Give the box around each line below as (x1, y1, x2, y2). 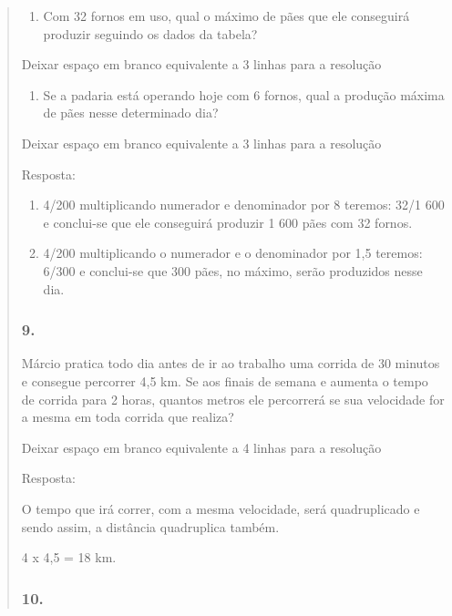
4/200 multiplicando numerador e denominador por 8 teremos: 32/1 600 (43, 195, 445, 214)
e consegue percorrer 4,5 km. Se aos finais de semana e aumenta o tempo (21, 371, 428, 390)
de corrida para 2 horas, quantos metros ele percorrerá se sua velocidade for (21, 389, 445, 408)
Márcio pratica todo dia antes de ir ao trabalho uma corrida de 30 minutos (21, 354, 440, 373)
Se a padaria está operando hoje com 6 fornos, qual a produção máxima (43, 85, 445, 104)
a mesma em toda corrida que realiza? (21, 407, 234, 426)
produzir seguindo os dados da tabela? (43, 24, 258, 43)
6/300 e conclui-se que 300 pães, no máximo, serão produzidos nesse (43, 261, 423, 280)
